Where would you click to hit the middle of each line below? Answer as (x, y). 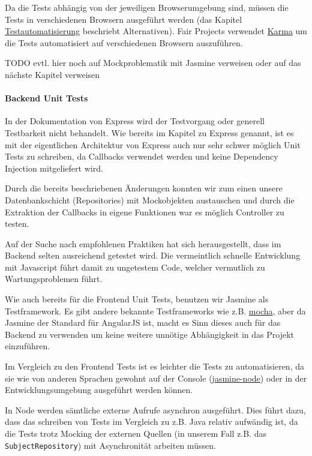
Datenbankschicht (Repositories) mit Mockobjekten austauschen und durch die (150, 199)
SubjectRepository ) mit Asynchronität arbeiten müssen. (110, 445)
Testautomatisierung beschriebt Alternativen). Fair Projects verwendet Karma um (156, 31)
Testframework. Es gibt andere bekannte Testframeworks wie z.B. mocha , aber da (155, 310)
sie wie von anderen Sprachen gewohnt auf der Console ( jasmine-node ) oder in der (156, 378)
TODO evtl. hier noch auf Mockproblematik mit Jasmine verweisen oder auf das (153, 63)
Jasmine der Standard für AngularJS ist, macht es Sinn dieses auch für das (143, 322)
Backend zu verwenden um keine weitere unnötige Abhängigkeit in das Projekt (150, 334)
